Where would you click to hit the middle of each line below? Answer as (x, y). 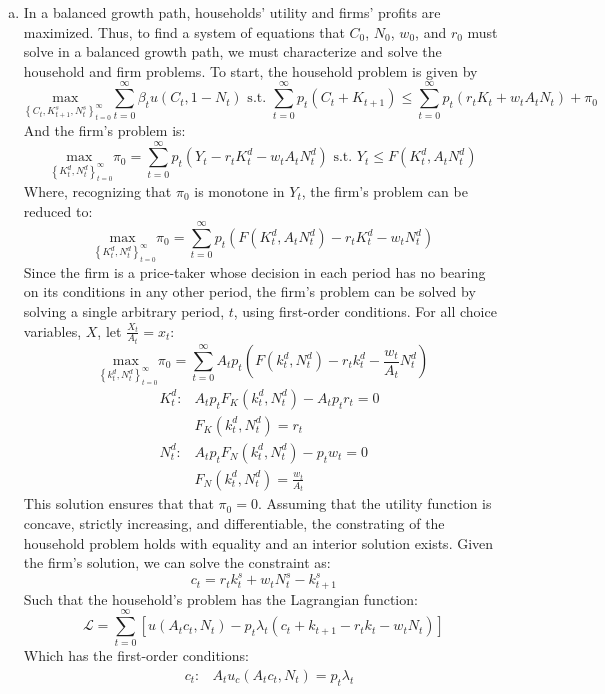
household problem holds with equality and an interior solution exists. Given (258, 542)
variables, (52, 330)
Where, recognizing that (97, 191)
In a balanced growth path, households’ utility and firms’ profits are (232, 12)
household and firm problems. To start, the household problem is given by (250, 70)
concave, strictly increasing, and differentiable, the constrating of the (234, 522)
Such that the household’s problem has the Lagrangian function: (220, 598)
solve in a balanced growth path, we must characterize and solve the (232, 51)
